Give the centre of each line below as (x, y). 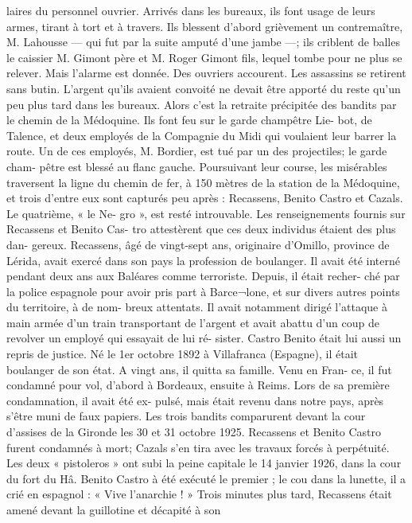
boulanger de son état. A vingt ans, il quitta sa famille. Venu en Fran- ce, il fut (199, 369)
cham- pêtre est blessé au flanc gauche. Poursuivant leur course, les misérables (197, 166)
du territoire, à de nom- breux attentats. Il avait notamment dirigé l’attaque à (197, 307)
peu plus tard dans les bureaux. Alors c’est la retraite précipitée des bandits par (202, 104)
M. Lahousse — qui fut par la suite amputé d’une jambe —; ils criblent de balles (203, 42)
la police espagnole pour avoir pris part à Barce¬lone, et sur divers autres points (203, 291)
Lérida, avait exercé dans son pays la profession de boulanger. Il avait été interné (204, 260)
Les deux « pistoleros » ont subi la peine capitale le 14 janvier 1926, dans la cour (204, 463)
